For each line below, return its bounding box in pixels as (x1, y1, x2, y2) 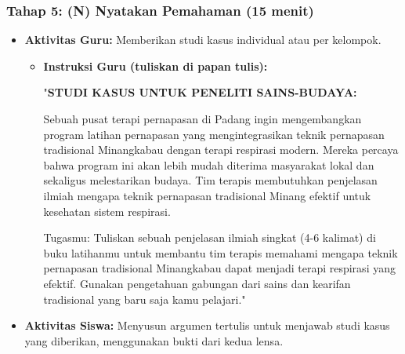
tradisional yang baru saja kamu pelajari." (43, 290, 246, 307)
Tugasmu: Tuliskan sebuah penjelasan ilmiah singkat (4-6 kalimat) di (43, 229, 376, 246)
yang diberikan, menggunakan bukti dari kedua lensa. (24, 332, 284, 349)
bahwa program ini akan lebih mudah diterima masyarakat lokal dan (43, 156, 374, 173)
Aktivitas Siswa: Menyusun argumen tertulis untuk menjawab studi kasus (24, 317, 390, 334)
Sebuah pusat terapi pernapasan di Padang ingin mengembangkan (43, 111, 362, 126)
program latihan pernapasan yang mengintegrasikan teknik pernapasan (43, 126, 385, 142)
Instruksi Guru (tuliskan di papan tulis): (43, 57, 268, 74)
